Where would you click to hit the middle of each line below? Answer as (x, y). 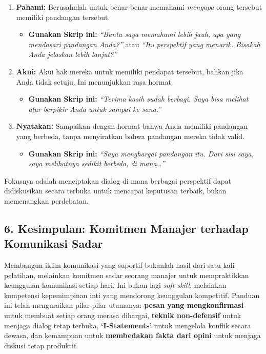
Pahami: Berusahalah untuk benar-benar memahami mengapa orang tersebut (139, 7)
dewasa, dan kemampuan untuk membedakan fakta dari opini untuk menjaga (132, 335)
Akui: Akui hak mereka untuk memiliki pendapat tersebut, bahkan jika (130, 71)
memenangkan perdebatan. (46, 200)
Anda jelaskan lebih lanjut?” (73, 54)
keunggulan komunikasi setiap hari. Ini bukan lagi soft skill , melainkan (115, 285)
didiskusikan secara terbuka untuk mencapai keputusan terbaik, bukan (115, 191)
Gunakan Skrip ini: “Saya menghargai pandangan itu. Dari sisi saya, (141, 153)
